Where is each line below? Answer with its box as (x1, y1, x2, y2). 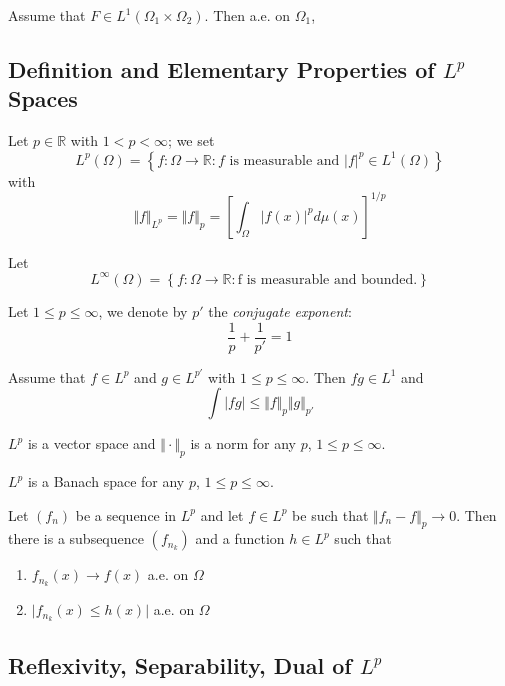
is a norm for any (190, 433, 296, 454)
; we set (168, 130, 215, 151)
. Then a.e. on (204, 5, 291, 25)
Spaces (8, 83, 78, 114)
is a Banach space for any (27, 471, 185, 492)
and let (200, 504, 244, 525)
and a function (195, 528, 285, 549)
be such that (292, 504, 369, 525)
